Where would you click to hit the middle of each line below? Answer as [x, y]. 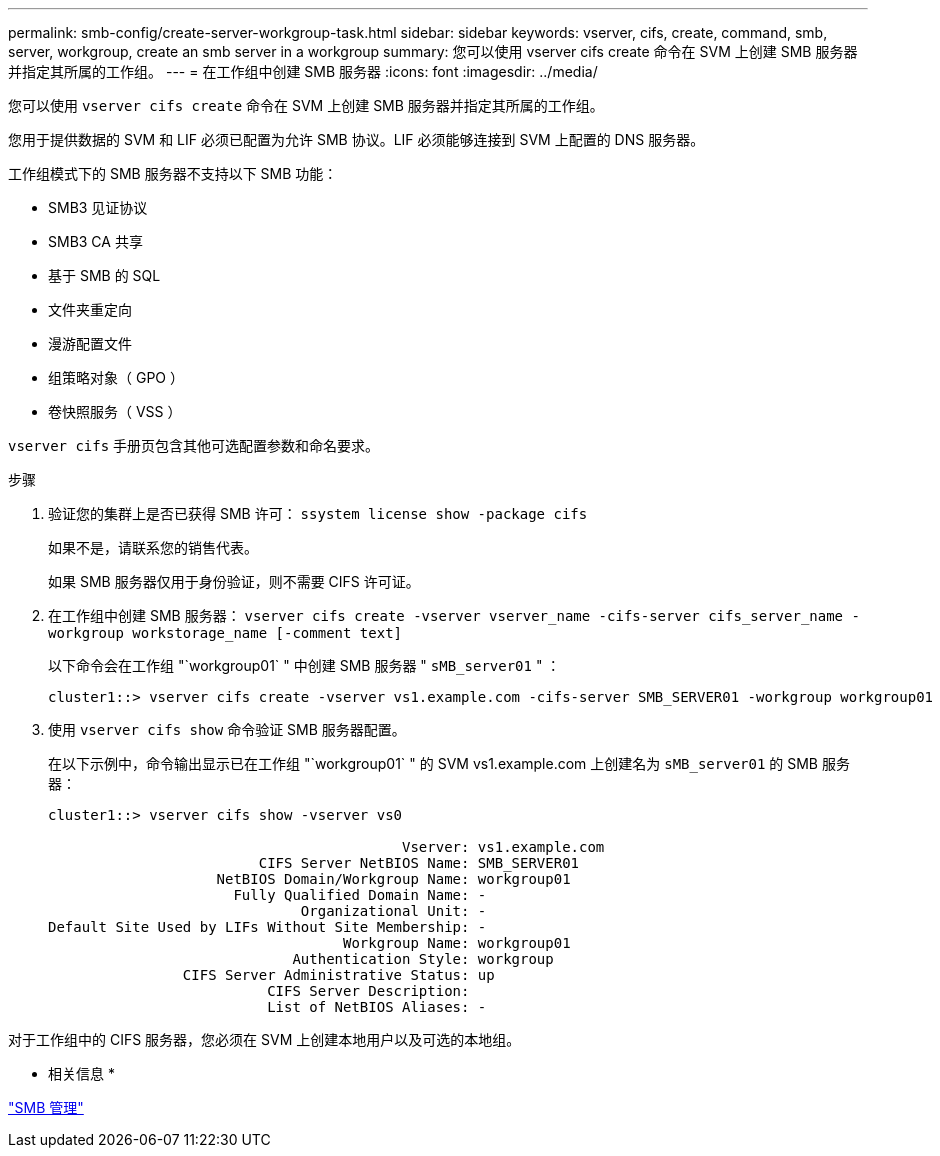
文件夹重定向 [90, 309]
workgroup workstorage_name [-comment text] [225, 633]
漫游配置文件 [90, 343]
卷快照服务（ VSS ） [115, 411]
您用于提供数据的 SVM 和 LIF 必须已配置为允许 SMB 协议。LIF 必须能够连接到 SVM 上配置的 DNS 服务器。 [356, 139]
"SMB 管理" [46, 1107]
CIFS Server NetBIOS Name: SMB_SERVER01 [419, 863]
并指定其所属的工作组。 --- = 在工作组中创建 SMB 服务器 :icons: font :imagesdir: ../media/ [303, 71]
